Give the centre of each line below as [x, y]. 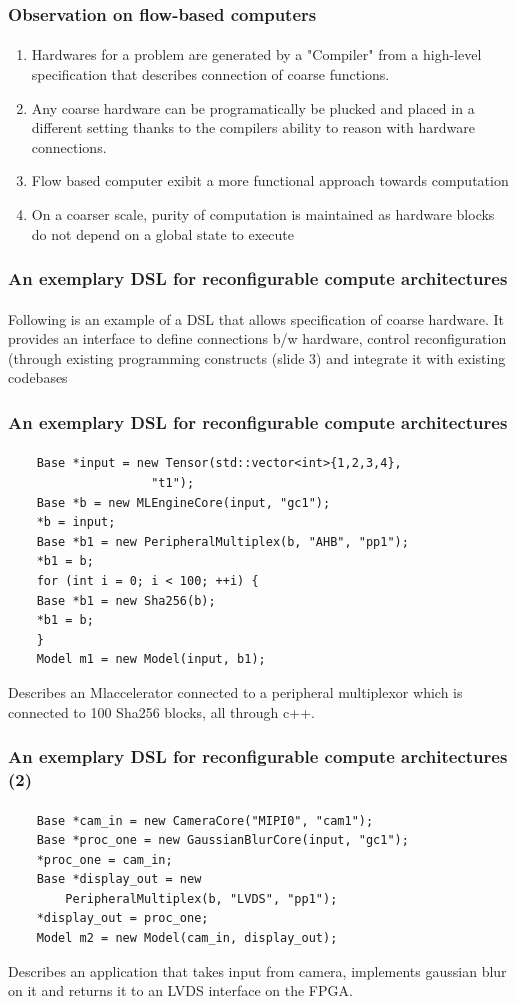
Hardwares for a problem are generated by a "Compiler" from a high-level [256, 54]
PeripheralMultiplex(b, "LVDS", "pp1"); [201, 898]
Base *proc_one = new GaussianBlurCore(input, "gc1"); [222, 840]
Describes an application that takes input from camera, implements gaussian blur [257, 970]
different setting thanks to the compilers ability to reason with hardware [253, 127]
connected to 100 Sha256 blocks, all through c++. [161, 711]
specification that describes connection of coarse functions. [210, 74]
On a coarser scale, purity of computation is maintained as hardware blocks [263, 214]
